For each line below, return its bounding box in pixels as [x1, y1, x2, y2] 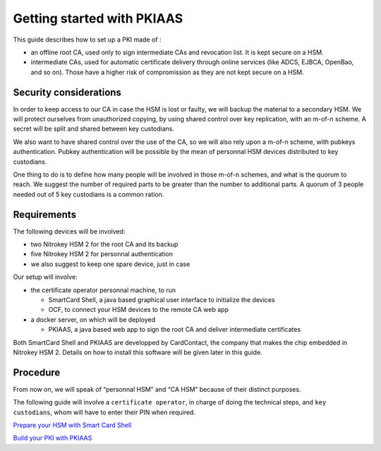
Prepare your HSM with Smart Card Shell [13, 421, 132, 430]
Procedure [13, 366, 61, 378]
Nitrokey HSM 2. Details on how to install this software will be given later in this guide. [13, 348, 262, 356]
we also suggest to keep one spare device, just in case [30, 260, 190, 268]
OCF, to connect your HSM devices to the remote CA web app [48, 306, 229, 314]
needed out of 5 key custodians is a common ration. [13, 190, 164, 198]
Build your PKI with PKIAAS [13, 434, 92, 443]
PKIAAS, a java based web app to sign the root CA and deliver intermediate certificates [48, 325, 301, 334]
